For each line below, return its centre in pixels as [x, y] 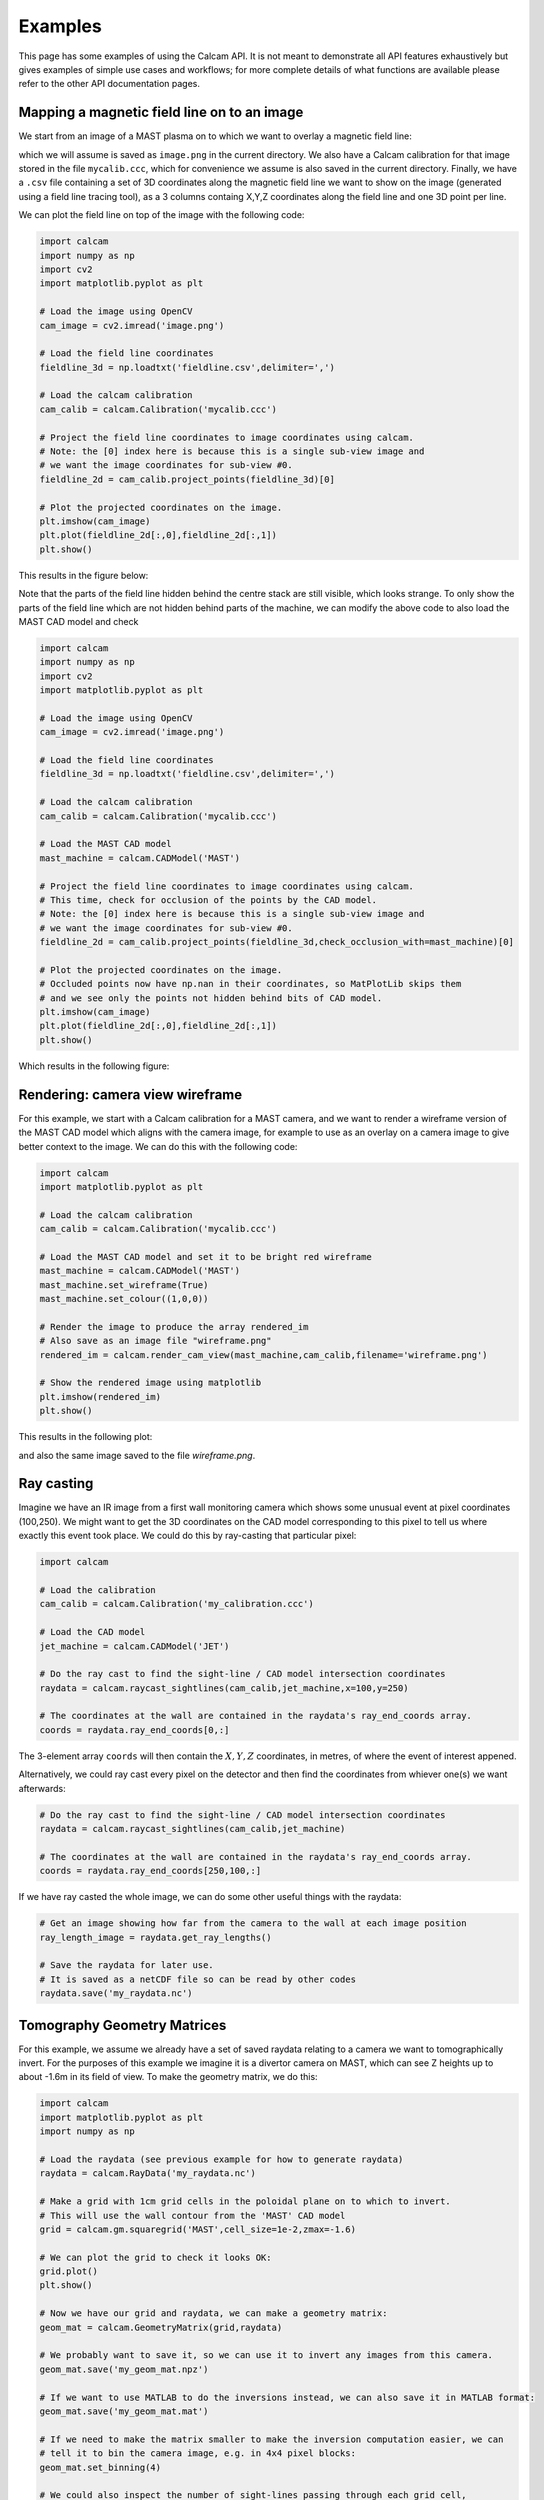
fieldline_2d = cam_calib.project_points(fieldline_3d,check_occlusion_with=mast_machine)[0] [277, 942]
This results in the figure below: [83, 575]
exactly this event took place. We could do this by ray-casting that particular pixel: [187, 1536]
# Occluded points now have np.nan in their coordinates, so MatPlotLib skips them [250, 984]
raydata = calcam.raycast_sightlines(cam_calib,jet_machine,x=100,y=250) [224, 1688]
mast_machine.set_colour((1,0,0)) [124, 1299]
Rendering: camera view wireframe [130, 1094]
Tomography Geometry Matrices [122, 2025]
